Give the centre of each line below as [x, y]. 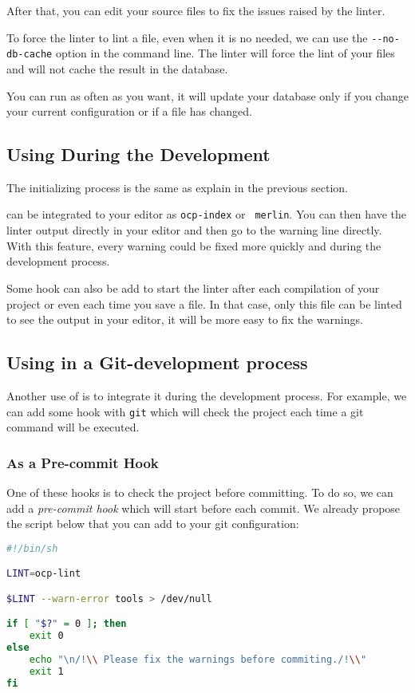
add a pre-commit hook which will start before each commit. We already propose [204, 508]
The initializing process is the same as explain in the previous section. [177, 187]
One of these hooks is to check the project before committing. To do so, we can [200, 492]
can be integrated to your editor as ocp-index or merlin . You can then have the [206, 214]
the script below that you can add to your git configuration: [153, 524]
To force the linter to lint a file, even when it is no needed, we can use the [187, 37]
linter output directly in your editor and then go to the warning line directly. [194, 230]
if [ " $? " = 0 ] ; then [67, 624]
